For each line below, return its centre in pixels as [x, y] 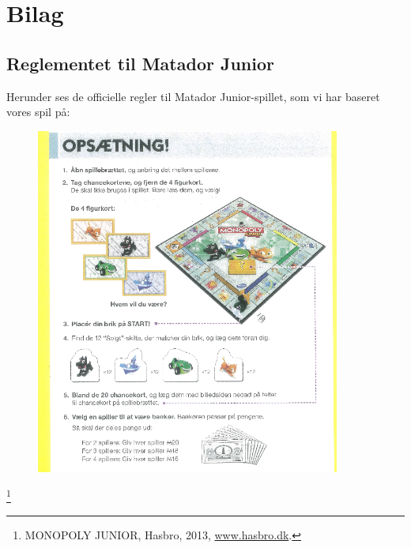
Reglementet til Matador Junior [141, 63]
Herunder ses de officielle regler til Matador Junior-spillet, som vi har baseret [193, 96]
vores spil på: [38, 112]
